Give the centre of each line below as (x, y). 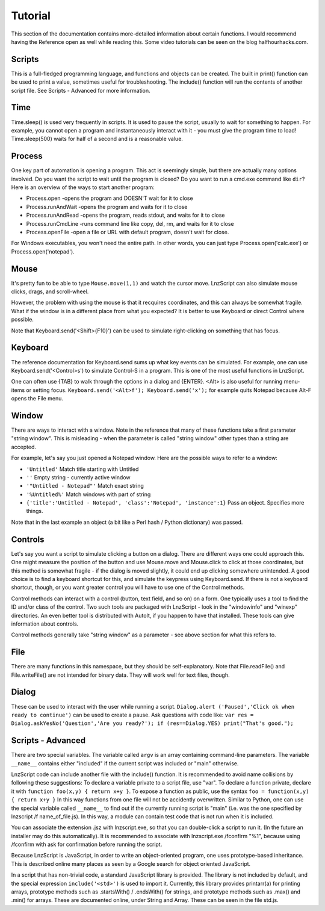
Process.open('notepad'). (43, 251)
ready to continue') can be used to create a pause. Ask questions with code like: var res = (132, 715)
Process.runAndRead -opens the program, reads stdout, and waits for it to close (125, 215)
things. (35, 511)
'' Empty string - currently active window (78, 477)
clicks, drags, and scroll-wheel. (50, 291)
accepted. (23, 447)
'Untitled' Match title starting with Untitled (82, 469)
